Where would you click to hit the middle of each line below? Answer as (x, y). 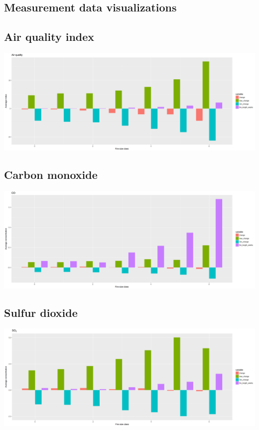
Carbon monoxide (51, 174)
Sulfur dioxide (41, 312)
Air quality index (49, 37)
